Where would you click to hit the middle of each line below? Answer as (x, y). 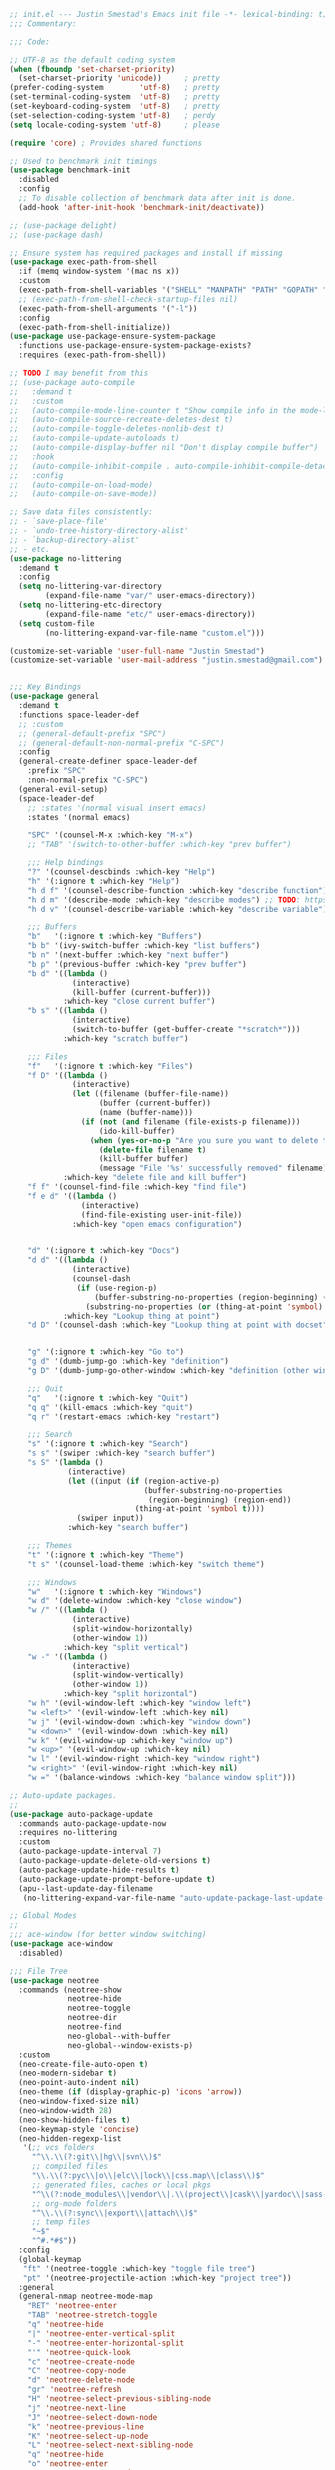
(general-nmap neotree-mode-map (86, 2296)
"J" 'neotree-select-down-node (92, 2417)
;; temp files (61, 2222)
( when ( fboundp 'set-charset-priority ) (92, 69)
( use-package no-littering (65, 558)
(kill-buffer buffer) (143, 1159)
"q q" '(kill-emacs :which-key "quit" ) (110, 1407)
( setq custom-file (57, 623)
